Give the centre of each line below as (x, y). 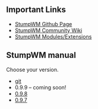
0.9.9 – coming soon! (40, 87)
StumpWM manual (41, 55)
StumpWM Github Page (43, 24)
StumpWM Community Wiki (48, 30)
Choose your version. (32, 69)
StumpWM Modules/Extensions (53, 36)
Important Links (36, 10)
